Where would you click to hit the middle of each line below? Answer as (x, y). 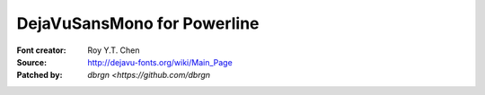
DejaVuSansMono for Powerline (138, 23)
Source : (32, 62)
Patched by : (40, 75)
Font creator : (41, 50)
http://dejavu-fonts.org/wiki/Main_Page (160, 62)
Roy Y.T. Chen (114, 50)
